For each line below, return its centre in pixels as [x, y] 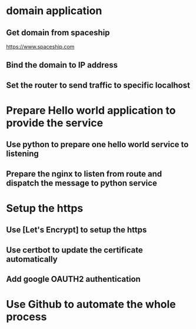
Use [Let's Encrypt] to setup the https [77, 230]
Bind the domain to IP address [62, 65]
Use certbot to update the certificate [74, 250]
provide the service [55, 123]
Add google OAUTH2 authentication [74, 279]
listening [23, 154]
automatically [32, 259]
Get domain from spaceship [58, 33]
